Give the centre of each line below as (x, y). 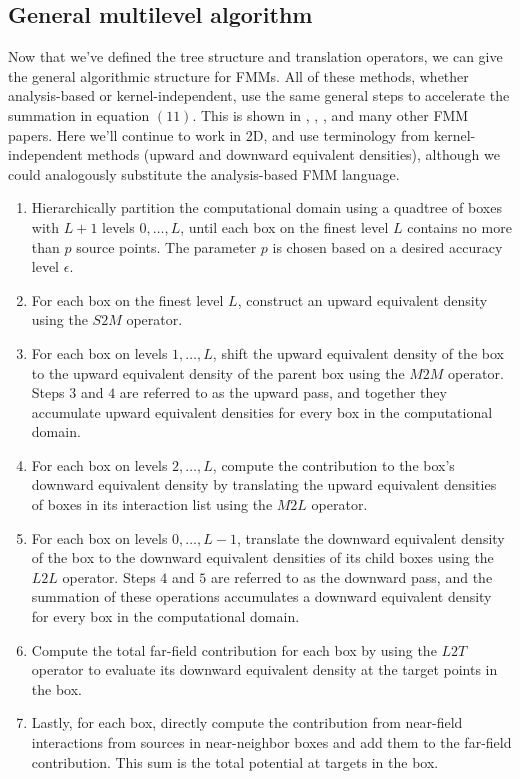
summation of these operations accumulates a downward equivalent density (261, 596)
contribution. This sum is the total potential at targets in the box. (235, 761)
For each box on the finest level (127, 299)
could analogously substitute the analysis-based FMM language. (204, 173)
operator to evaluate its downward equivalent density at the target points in (264, 669)
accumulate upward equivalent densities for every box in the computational (262, 411)
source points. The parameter (166, 246)
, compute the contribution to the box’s (333, 464)
